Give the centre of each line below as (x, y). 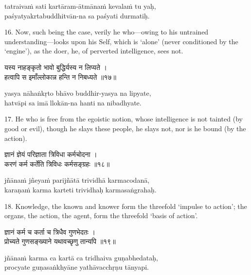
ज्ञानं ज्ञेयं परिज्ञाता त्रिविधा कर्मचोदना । (51, 154)
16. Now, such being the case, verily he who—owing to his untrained (107, 32)
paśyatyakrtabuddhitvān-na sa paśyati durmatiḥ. (77, 15)
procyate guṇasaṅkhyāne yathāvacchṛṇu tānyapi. (77, 267)
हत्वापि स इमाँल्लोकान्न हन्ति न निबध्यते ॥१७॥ (60, 77)
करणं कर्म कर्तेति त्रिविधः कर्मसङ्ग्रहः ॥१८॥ (57, 163)
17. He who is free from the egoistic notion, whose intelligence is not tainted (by (124, 119)
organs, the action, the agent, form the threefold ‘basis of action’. (101, 215)
